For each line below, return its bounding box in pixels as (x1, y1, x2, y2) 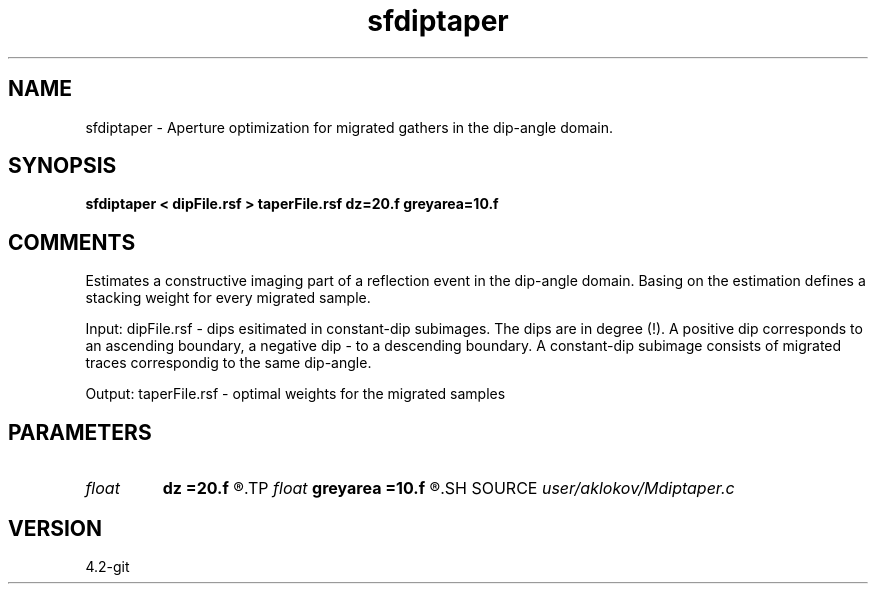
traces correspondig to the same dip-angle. (85, 354, 372, 372)
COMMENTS (8, 229, 136, 255)
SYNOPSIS (8, 153, 117, 179)
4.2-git (85, 557, 130, 575)
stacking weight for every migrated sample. (85, 289, 371, 307)
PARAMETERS (8, 419, 152, 445)
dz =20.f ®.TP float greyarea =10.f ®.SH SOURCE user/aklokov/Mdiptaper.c (162, 478, 735, 499)
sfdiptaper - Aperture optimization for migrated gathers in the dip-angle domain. (85, 118, 614, 136)
